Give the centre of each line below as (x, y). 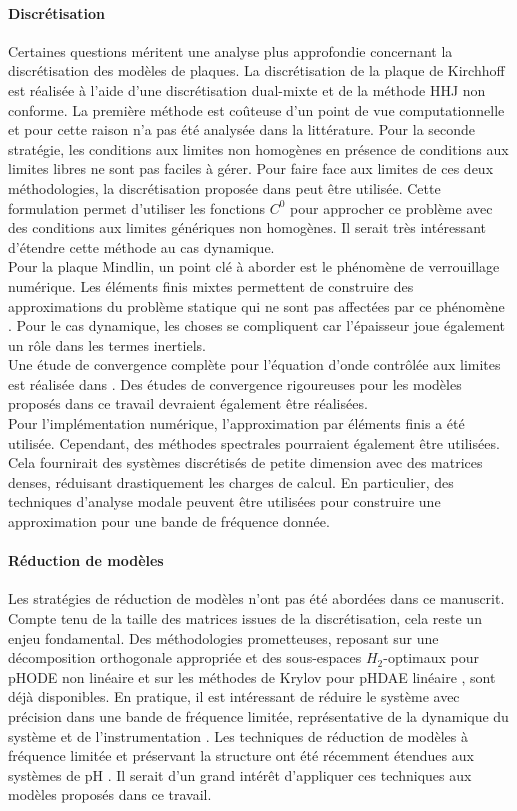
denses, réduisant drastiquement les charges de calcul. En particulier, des (231, 481)
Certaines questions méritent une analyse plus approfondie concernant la (230, 50)
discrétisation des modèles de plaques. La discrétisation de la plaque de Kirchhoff (256, 70)
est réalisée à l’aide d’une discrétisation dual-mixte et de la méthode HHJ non (247, 89)
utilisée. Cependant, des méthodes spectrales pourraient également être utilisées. (254, 442)
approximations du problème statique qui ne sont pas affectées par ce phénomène (256, 305)
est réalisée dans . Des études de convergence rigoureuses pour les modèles (235, 383)
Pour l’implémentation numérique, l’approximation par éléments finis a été (236, 423)
